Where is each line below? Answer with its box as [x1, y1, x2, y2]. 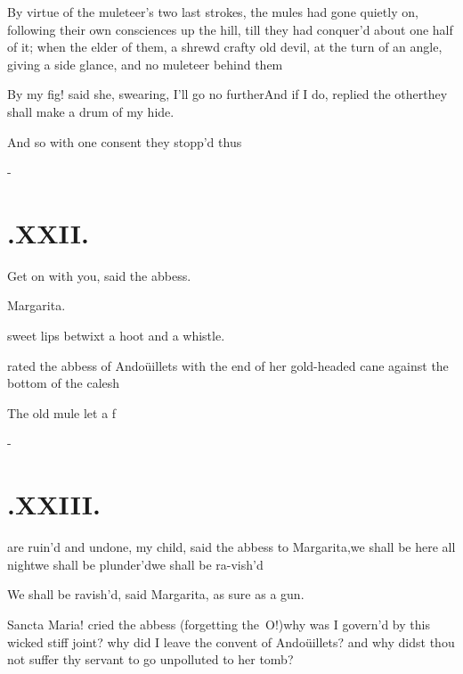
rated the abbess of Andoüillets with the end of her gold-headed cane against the [7, 356, 449, 374]
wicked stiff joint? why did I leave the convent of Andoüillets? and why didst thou [7, 632, 455, 651]
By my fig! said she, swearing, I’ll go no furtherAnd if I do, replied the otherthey [7, 85, 448, 103]
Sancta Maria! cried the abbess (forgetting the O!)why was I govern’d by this [7, 614, 430, 633]
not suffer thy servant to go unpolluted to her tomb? [7, 650, 294, 669]
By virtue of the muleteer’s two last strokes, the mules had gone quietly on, [7, 3, 418, 21]
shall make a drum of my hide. [7, 102, 175, 120]
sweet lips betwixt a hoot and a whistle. [7, 326, 225, 345]
